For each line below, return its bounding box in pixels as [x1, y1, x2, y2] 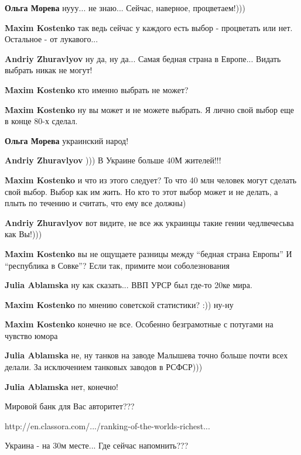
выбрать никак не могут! [5, 64, 93, 76]
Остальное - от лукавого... [5, 33, 98, 45]
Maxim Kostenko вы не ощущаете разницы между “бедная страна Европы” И [5, 247, 292, 259]
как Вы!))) [5, 228, 42, 240]
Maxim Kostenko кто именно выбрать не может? [5, 83, 189, 95]
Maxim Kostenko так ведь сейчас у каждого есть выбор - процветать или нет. [5, 21, 293, 33]
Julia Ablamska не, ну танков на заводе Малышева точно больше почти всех [5, 349, 288, 361]
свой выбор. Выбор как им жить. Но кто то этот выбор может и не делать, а [5, 185, 278, 197]
